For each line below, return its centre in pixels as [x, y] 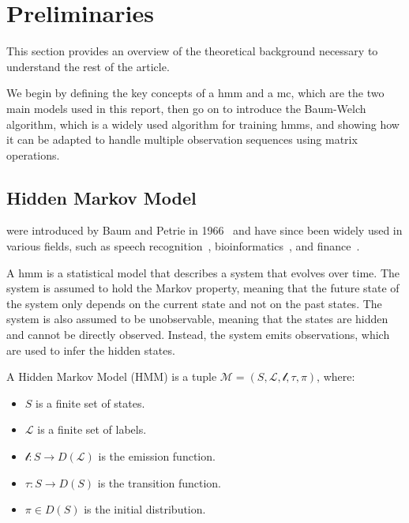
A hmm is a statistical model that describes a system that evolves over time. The [203, 272]
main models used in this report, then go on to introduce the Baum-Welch [186, 108]
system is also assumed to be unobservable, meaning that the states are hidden [197, 319]
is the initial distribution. [145, 509]
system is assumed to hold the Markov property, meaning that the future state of [203, 288]
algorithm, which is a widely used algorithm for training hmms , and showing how [203, 124]
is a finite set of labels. [92, 429]
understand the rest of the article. [88, 66]
